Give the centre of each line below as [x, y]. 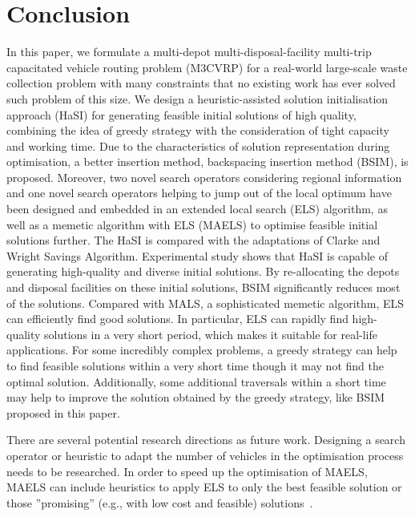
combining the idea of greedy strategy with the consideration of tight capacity [198, 130]
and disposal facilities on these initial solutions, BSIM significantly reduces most [203, 287]
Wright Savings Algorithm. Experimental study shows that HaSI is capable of [197, 255]
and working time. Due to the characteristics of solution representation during [198, 145]
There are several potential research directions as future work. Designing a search [206, 440]
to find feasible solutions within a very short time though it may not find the [195, 366]
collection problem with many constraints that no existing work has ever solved [201, 83]
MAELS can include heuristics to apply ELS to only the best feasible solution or [204, 487]
